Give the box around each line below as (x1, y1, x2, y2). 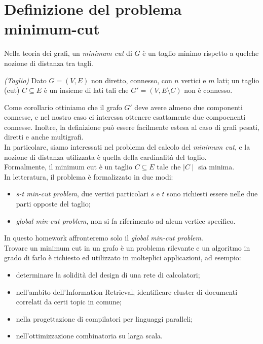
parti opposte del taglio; (16, 198, 91, 209)
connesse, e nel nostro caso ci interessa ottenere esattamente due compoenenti (4, 112, 246, 122)
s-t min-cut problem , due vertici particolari (16, 188, 148, 199)
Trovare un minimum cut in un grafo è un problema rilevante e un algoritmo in (4, 242, 250, 253)
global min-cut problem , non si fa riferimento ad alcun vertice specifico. (16, 215, 236, 226)
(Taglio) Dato (4, 75, 47, 85)
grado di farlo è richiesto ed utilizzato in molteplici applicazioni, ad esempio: (4, 252, 241, 263)
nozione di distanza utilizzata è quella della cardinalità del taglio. (4, 151, 207, 162)
